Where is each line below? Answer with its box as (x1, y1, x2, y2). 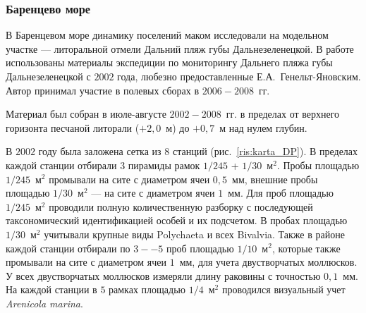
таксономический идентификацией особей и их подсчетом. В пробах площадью (6, 213, 348, 228)
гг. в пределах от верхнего (226, 106, 340, 121)
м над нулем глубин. (219, 120, 307, 135)
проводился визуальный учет (221, 282, 346, 297)
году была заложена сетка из (38, 144, 161, 159)
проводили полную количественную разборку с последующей (49, 199, 313, 214)
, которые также (272, 240, 341, 255)
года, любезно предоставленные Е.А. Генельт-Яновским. (117, 69, 361, 83)
